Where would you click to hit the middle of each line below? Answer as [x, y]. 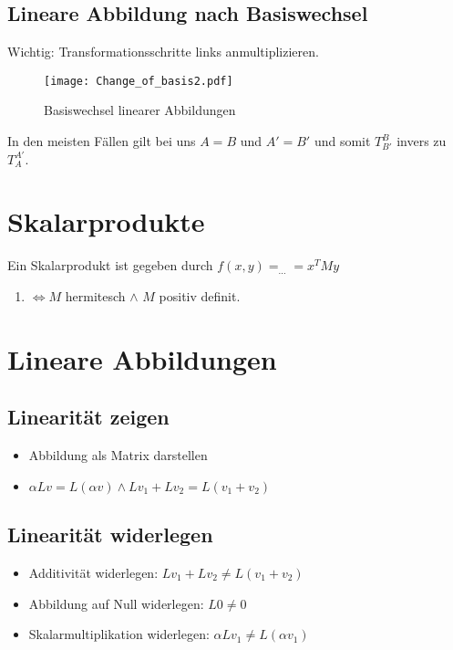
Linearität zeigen [88, 417]
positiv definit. [200, 295]
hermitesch [95, 295]
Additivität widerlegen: [93, 572]
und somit [342, 141]
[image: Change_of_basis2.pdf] [139, 81]
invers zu [422, 141]
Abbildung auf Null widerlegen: [116, 603]
